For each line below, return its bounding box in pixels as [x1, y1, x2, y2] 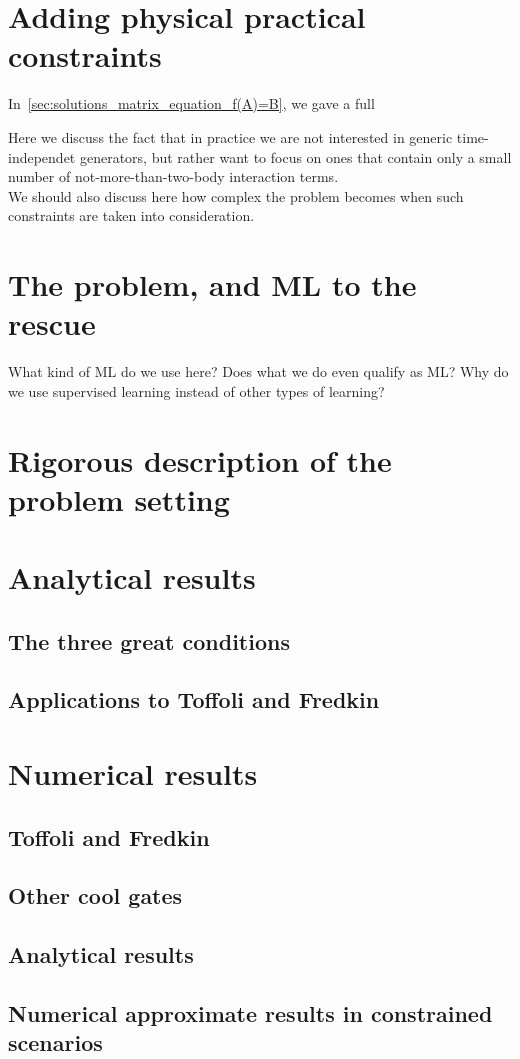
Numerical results [8, 753, 258, 794]
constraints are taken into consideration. [8, 205, 255, 226]
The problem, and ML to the [8, 264, 417, 305]
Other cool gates [8, 880, 183, 911]
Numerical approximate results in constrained [8, 997, 493, 1028]
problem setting [8, 478, 230, 519]
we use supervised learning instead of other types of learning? [8, 380, 385, 401]
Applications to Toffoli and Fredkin [8, 684, 380, 715]
